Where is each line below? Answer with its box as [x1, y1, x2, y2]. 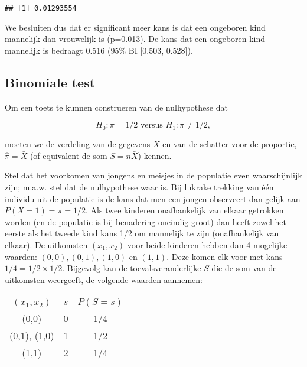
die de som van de [211, 262, 277, 274]
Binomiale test [5, 73, 96, 91]
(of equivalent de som [30, 149, 107, 161]
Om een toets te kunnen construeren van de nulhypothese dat [5, 100, 228, 113]
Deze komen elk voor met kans [171, 250, 283, 262]
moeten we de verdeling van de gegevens [5, 138, 151, 150]
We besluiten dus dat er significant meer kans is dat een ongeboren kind [5, 21, 266, 33]
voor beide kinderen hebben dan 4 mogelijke [127, 238, 288, 251]
